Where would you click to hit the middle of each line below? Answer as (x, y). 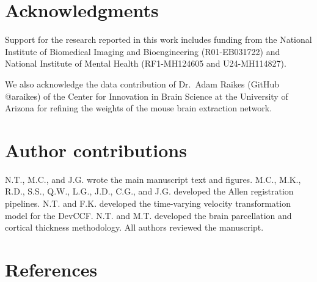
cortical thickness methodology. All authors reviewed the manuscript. (134, 227)
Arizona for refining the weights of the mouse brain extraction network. (139, 108)
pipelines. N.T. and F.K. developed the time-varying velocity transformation (148, 203)
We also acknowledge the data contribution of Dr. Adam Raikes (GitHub (142, 83)
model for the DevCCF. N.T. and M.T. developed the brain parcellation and (148, 215)
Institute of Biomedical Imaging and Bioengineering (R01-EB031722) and (143, 51)
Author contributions (96, 150)
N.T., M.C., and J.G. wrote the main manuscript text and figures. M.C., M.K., (153, 179)
